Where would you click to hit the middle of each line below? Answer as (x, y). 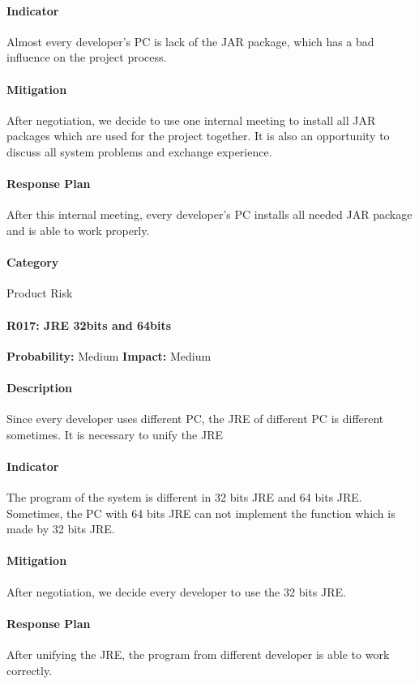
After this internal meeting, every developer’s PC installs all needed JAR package (209, 214)
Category (33, 262)
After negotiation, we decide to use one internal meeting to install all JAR (191, 120)
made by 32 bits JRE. (61, 529)
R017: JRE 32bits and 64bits (89, 325)
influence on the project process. (87, 57)
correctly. (30, 670)
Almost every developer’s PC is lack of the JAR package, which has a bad (190, 41)
